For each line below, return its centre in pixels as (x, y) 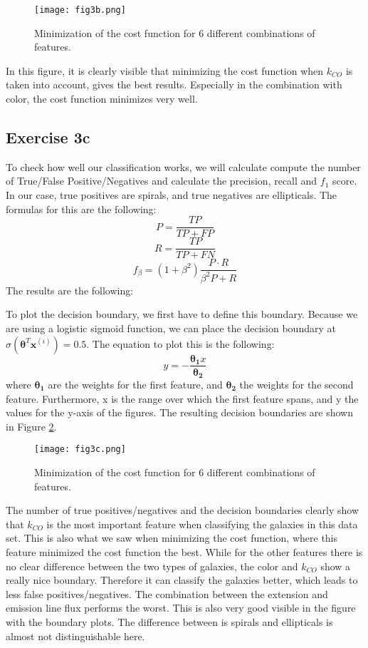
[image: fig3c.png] (80, 449)
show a (336, 566)
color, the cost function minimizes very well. (102, 99)
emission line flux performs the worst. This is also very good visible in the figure (181, 608)
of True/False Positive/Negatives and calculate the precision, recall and (162, 181)
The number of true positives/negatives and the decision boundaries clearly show (183, 510)
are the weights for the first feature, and (135, 385)
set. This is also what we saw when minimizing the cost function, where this (172, 538)
